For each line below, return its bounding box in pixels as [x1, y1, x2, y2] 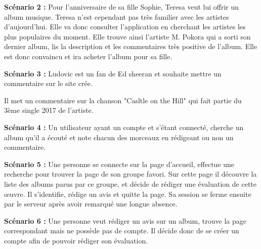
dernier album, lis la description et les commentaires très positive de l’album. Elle [4, 41, 257, 52]
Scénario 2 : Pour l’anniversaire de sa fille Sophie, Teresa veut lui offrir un [4, 2, 239, 12]
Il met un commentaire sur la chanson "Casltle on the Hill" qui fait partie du [4, 95, 242, 105]
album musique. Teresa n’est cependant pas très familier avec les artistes [4, 11, 229, 22]
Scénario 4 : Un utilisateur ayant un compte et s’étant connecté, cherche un [4, 121, 244, 132]
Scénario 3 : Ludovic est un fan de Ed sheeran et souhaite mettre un [4, 68, 222, 78]
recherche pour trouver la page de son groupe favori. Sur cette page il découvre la [4, 169, 257, 179]
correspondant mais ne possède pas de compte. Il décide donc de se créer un [4, 225, 239, 236]
